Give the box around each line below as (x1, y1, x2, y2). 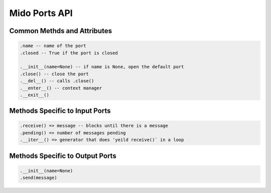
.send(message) (20, 175, 57, 180)
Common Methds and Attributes (9, 27, 112, 35)
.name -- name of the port (20, 43, 86, 49)
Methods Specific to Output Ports (9, 151, 116, 160)
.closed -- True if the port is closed (20, 50, 118, 56)
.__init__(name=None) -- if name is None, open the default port (20, 64, 184, 70)
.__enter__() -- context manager (20, 85, 102, 91)
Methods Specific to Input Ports (9, 107, 111, 115)
